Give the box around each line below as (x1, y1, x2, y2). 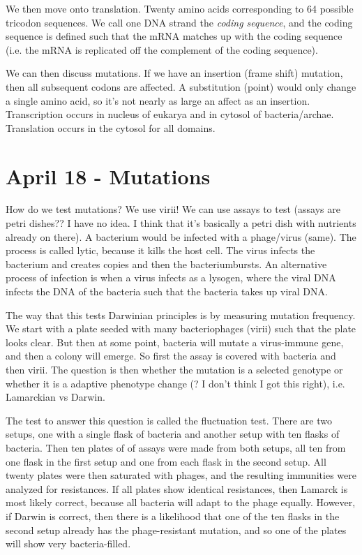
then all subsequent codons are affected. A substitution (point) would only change (6, 79, 356, 94)
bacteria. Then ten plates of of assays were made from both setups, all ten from (6, 440, 346, 454)
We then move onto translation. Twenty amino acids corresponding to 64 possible (6, 1, 354, 15)
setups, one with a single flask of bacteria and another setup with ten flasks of (6, 427, 340, 441)
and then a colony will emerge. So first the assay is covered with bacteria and (6, 348, 336, 363)
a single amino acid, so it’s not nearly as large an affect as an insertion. (6, 93, 310, 108)
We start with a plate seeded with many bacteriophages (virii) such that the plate (6, 321, 356, 336)
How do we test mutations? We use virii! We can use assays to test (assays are (6, 202, 340, 216)
